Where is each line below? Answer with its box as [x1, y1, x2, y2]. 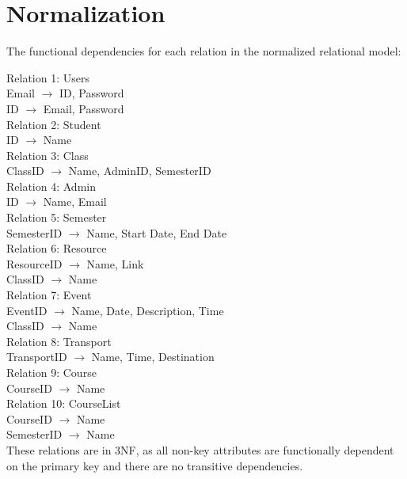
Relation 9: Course [6, 364, 97, 380]
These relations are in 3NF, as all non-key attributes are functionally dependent [6, 441, 394, 458]
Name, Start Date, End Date [86, 224, 227, 241]
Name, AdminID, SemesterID [68, 162, 211, 179]
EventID [6, 302, 48, 318]
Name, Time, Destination [91, 348, 215, 365]
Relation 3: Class [6, 146, 89, 163]
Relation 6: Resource [6, 240, 107, 257]
